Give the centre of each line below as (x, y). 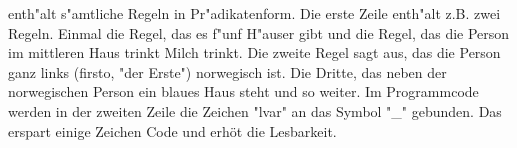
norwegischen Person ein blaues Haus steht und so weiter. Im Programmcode (243, 91)
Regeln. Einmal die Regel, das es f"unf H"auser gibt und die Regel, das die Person (259, 32)
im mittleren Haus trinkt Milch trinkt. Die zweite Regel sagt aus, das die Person (254, 52)
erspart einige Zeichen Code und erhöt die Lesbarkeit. (172, 130)
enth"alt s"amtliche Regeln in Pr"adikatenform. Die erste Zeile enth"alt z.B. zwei (254, 13)
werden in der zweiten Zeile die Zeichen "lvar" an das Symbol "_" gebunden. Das (255, 110)
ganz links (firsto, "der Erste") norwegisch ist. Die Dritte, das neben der (227, 71)
